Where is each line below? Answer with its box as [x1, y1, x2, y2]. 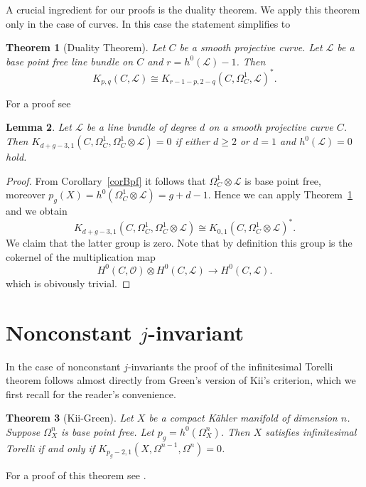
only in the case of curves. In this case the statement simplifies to [6, 16, 291, 31]
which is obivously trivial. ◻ [6, 275, 131, 290]
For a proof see [6, 95, 71, 110]
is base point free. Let [61, 424, 154, 439]
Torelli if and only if [6, 440, 95, 455]
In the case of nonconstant [6, 358, 121, 373]
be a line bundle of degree [86, 119, 197, 134]
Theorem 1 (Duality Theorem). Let [6, 40, 166, 55]
